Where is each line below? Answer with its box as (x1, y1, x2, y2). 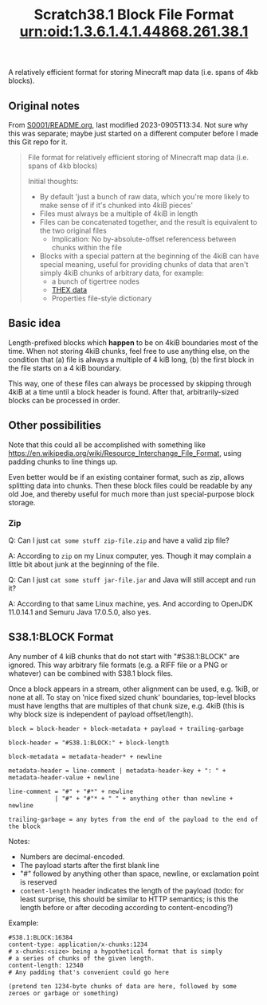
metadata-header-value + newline (8, 773, 120, 782)
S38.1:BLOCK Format (8, 630, 114, 644)
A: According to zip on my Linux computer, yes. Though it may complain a (8, 551, 252, 560)
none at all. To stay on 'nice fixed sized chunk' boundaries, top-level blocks (8, 692, 257, 702)
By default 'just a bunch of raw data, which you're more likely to (39, 192, 249, 201)
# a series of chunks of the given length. (8, 954, 155, 962)
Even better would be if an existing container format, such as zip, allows (8, 472, 245, 481)
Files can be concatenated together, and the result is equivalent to (39, 218, 257, 226)
